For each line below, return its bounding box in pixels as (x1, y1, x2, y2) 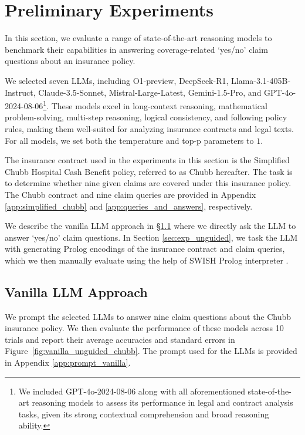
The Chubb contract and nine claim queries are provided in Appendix (5, 188, 256, 200)
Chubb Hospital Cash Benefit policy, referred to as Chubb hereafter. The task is (5, 165, 293, 177)
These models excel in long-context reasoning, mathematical (51, 99, 267, 112)
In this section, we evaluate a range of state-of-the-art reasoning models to (5, 32, 272, 44)
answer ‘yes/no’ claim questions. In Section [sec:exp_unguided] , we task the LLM (5, 231, 298, 243)
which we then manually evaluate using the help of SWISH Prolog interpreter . (5, 254, 289, 266)
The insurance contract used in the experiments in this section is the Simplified (5, 154, 290, 166)
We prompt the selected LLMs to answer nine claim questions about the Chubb (5, 310, 292, 322)
